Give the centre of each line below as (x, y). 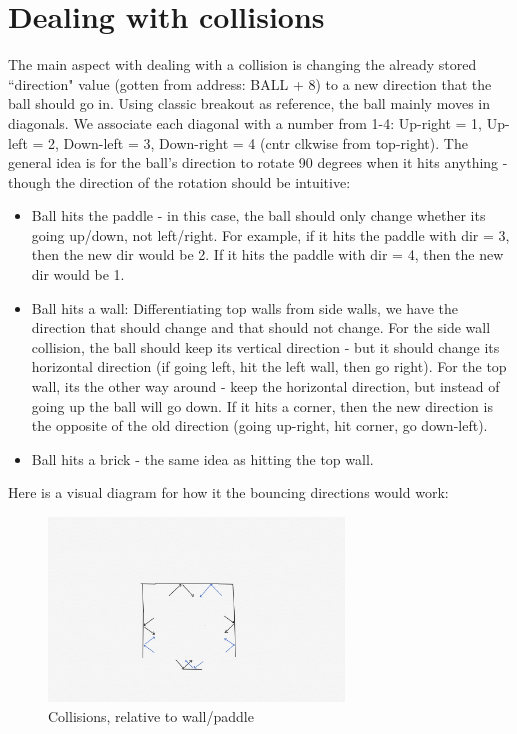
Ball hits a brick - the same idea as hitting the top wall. (202, 458)
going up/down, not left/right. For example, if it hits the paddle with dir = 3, (270, 234)
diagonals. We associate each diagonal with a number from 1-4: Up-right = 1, (245, 122)
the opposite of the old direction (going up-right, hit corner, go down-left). (259, 425)
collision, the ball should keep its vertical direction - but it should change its (265, 346)
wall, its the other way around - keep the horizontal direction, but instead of (265, 386)
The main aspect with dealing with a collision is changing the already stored (242, 64)
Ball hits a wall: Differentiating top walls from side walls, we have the (244, 307)
